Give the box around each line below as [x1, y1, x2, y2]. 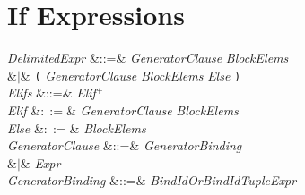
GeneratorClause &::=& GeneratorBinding [7, 136, 242, 155]
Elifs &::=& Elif [7, 83, 96, 102]
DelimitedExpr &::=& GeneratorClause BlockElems [7, 48, 289, 67]
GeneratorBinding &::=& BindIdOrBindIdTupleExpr [7, 171, 297, 190]
